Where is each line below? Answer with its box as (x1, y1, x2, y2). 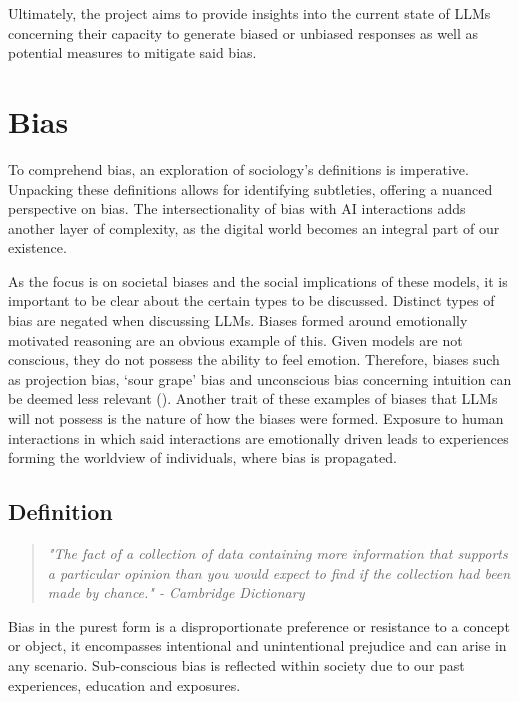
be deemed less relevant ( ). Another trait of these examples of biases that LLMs (8, 388, 498, 409)
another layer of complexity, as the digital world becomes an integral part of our (8, 217, 500, 238)
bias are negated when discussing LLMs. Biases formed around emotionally (8, 310, 468, 331)
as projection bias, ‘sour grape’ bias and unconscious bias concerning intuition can (8, 368, 512, 389)
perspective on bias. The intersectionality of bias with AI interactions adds (8, 198, 466, 219)
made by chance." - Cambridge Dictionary (47, 582, 305, 603)
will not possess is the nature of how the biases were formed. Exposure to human (8, 408, 504, 429)
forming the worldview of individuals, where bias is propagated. (8, 447, 397, 468)
